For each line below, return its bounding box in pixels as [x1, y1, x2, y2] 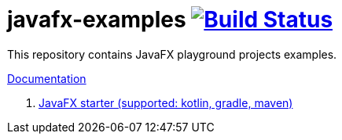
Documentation [7, 71, 86, 85]
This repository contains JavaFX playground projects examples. [7, 47, 337, 61]
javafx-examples [7, 6, 186, 33]
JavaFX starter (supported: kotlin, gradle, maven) [39, 95, 293, 109]
